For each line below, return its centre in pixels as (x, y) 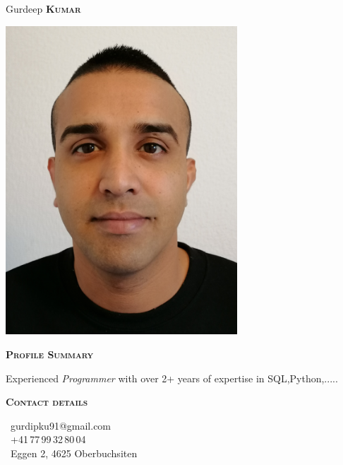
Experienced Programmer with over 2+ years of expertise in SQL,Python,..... (172, 378)
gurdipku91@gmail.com (61, 425)
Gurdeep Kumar (43, 8)
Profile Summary (50, 354)
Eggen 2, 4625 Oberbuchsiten (74, 453)
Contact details (47, 402)
